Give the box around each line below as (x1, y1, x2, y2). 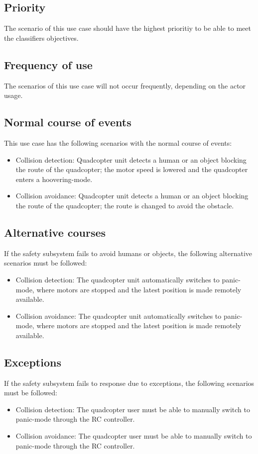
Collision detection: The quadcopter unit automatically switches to (15, 274, 220, 284)
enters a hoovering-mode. (15, 174, 93, 184)
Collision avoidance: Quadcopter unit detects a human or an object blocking (15, 190, 249, 201)
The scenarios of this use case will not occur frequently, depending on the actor (4, 80, 246, 91)
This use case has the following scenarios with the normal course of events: (4, 137, 232, 148)
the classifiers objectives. (4, 32, 79, 43)
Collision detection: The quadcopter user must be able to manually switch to (15, 404, 250, 414)
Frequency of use (4, 57, 93, 72)
